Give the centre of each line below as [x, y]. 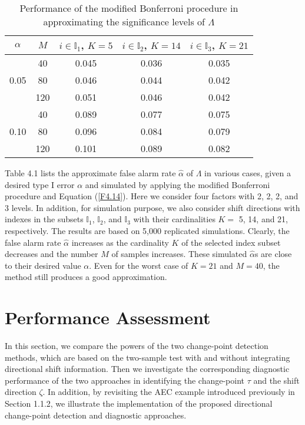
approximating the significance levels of [124, 22]
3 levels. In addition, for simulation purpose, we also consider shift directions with [152, 207]
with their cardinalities [174, 219]
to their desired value [43, 265]
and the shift [276, 380]
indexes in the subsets [44, 219]
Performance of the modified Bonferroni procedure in [129, 8]
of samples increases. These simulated [179, 254]
